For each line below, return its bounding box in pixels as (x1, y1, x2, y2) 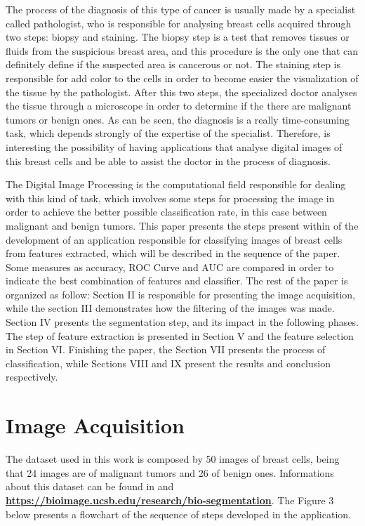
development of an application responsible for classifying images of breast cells (6, 232, 343, 246)
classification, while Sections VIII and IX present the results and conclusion (6, 355, 331, 370)
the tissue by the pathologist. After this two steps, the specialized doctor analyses (6, 84, 357, 99)
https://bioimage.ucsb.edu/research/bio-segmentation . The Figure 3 (6, 492, 334, 507)
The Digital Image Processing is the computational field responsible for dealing (6, 177, 346, 192)
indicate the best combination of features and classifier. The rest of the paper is (6, 273, 348, 288)
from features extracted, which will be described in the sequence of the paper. (6, 246, 340, 261)
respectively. (6, 369, 58, 384)
